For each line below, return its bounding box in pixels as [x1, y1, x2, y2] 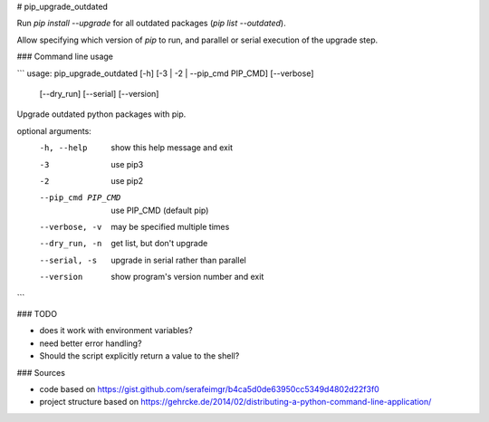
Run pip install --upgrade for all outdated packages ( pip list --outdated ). [16, 18, 286, 29]
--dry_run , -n [39, 238, 102, 249]
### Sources [16, 367, 65, 378]
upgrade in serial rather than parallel [110, 254, 246, 265]
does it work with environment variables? [39, 325, 194, 336]
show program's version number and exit [110, 272, 264, 283]
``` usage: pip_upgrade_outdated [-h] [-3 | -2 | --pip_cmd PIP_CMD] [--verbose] [16, 68, 314, 79]
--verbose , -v [39, 222, 102, 233]
